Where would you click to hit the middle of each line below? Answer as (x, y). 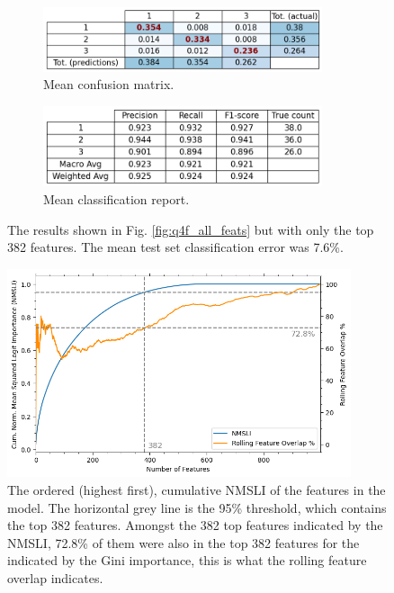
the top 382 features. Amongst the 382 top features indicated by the (195, 525)
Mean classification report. (116, 198)
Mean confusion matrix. (109, 84)
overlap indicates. (55, 577)
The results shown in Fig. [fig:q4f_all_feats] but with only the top (191, 229)
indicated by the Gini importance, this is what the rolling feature (187, 560)
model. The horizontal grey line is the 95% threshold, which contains (197, 507)
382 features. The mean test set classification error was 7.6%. (175, 247)
